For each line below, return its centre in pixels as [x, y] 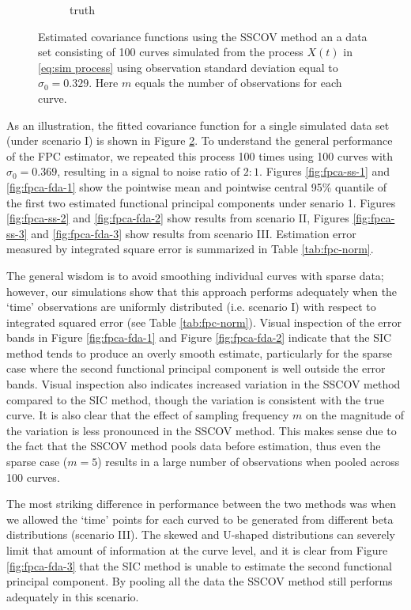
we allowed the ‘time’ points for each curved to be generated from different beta [200, 519]
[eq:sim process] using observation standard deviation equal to [188, 67]
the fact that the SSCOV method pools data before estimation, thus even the [194, 446]
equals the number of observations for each [238, 83]
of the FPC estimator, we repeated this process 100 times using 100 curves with [200, 155]
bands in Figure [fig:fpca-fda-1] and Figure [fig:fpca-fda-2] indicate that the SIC [199, 337]
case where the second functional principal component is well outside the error [196, 368]
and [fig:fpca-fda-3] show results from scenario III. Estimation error [194, 233]
